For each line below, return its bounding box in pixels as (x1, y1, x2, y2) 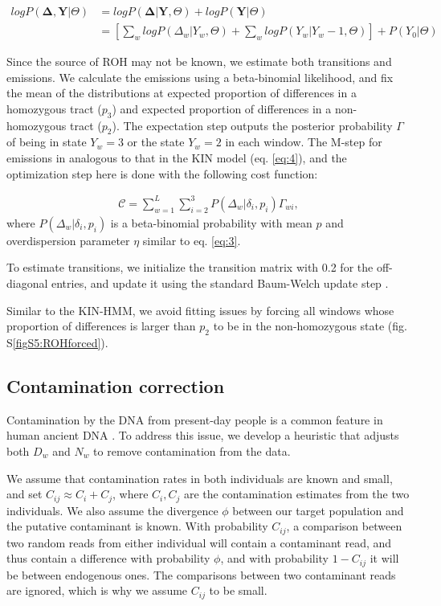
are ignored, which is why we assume (6, 582, 188, 599)
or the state (127, 133, 185, 150)
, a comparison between (286, 518, 402, 534)
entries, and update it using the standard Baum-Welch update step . (51, 274, 389, 291)
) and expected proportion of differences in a (112, 100, 332, 117)
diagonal (6, 274, 48, 291)
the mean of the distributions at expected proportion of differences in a (6, 84, 357, 101)
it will (370, 550, 399, 567)
